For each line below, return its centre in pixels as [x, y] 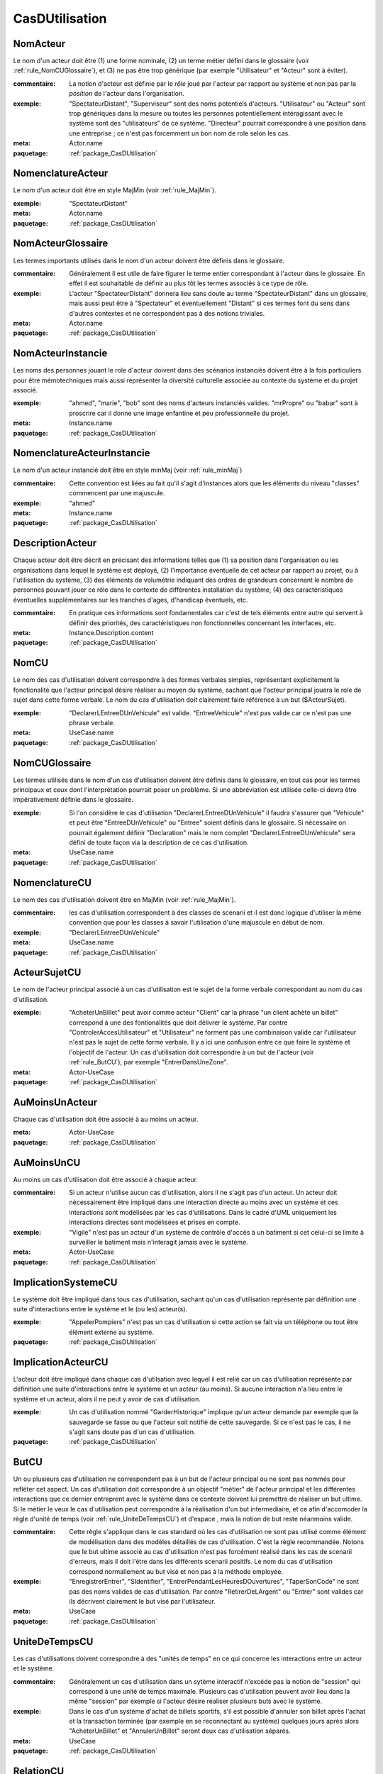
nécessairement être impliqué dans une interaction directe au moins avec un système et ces [204, 1202]
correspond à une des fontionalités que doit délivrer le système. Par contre [178, 1023]
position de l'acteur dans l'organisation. [127, 94]
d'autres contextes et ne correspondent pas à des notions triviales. [167, 313]
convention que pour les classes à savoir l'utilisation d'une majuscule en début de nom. [197, 922]
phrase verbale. [92, 722]
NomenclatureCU [52, 882]
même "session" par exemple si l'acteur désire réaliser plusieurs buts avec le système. [196, 1701]
